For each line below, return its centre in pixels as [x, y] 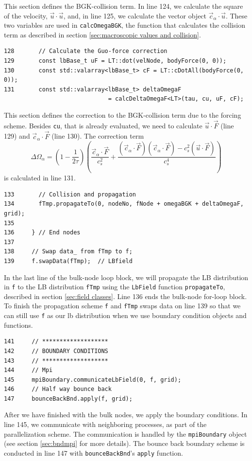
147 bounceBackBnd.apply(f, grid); [68, 399]
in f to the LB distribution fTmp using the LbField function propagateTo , [115, 287]
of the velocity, [26, 15]
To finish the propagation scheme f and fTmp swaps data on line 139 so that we [122, 306]
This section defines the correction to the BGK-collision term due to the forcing [123, 115]
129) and [17, 136]
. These [236, 15]
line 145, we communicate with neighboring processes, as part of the [105, 424]
